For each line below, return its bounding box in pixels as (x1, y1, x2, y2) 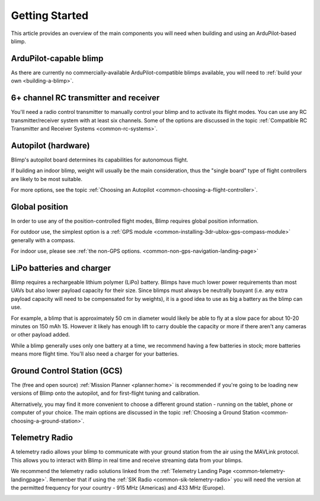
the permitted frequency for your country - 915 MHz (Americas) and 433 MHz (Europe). (11, 484, 225, 492)
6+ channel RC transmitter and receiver (11, 93, 160, 103)
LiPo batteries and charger (11, 263, 111, 273)
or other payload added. (11, 331, 71, 338)
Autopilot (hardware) (11, 140, 90, 151)
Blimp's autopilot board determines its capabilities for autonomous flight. (11, 156, 188, 163)
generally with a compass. (11, 236, 75, 243)
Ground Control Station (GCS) (11, 366, 123, 376)
